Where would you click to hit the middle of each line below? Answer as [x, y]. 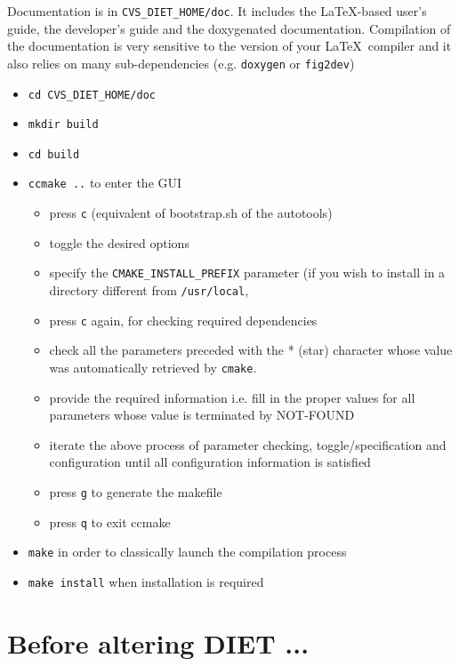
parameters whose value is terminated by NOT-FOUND [202, 415]
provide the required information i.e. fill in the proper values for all [232, 397]
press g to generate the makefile [136, 491]
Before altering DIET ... [158, 642]
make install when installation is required [146, 581]
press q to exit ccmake [110, 522]
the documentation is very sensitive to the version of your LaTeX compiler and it [229, 46]
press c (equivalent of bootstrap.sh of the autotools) [191, 213]
